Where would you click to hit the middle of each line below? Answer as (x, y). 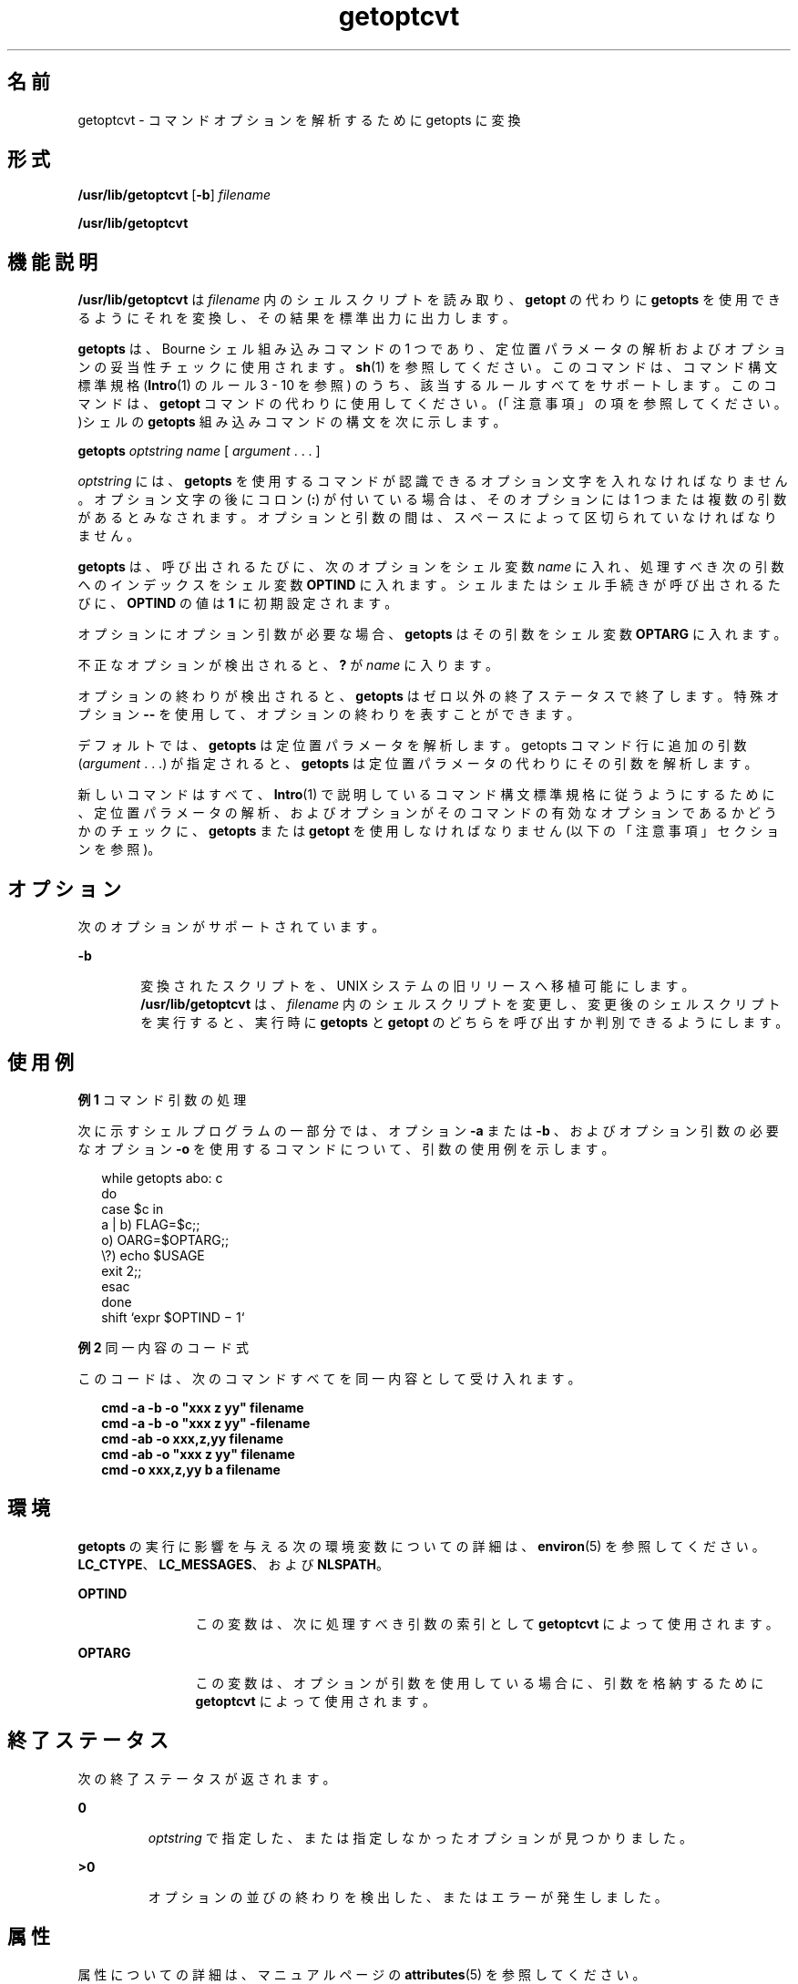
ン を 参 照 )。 (119, 849)
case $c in (133, 1208)
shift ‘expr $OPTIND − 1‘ (173, 1317)
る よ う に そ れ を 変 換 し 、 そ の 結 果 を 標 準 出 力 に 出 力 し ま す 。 (297, 318)
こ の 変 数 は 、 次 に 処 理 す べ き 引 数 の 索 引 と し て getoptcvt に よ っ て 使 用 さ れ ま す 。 (487, 1623)
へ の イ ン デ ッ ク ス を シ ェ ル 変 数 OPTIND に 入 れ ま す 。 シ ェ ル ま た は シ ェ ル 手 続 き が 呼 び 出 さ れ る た (429, 585)
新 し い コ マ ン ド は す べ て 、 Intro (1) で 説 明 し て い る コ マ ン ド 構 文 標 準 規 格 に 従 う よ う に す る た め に (426, 795)
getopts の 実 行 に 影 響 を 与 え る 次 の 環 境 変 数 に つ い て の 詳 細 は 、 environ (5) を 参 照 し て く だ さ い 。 (421, 1546)
